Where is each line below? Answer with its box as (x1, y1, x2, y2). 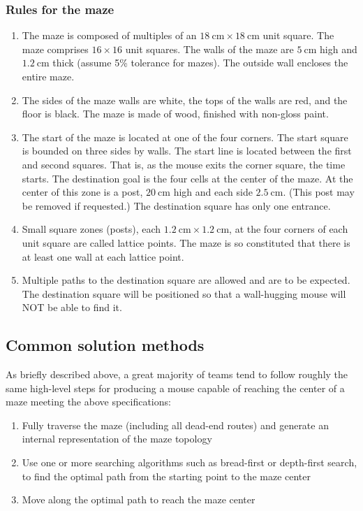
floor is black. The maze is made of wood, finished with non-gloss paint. (22, 106, 329, 121)
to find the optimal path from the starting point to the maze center (22, 468, 311, 483)
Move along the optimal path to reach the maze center (22, 492, 255, 507)
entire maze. (22, 69, 75, 83)
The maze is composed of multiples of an (22, 28, 197, 43)
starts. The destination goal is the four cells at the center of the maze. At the (22, 171, 353, 185)
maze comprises (22, 41, 89, 56)
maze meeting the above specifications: (6, 394, 171, 409)
